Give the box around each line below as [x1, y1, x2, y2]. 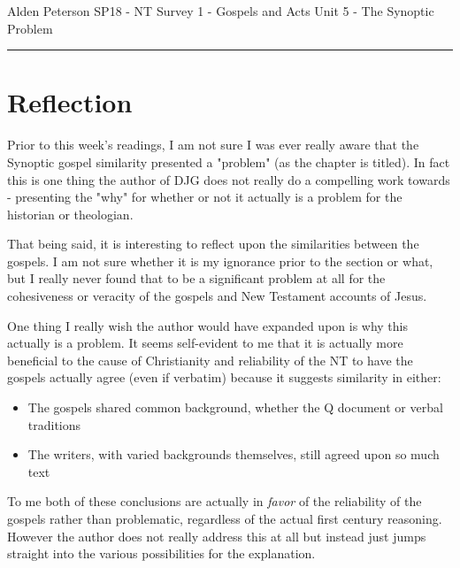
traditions [27, 415, 81, 434]
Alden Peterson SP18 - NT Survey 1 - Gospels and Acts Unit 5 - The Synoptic [7, 2, 434, 19]
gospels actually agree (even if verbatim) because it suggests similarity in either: [7, 368, 441, 387]
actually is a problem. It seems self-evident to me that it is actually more [7, 334, 403, 352]
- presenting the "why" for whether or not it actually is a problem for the [7, 188, 402, 206]
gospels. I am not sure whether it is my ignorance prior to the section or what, [7, 251, 433, 270]
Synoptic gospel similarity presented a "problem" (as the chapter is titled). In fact [7, 152, 450, 171]
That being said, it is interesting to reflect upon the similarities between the [7, 234, 419, 253]
